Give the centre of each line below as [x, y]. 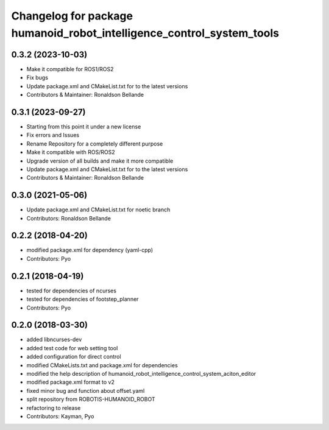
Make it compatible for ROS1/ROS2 [70, 69]
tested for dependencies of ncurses [72, 291]
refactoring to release [54, 407]
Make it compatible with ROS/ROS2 [71, 152]
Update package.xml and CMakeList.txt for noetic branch [98, 210]
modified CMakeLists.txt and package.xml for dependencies [102, 365]
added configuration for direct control [74, 357]
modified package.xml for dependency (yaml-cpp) [90, 250]
